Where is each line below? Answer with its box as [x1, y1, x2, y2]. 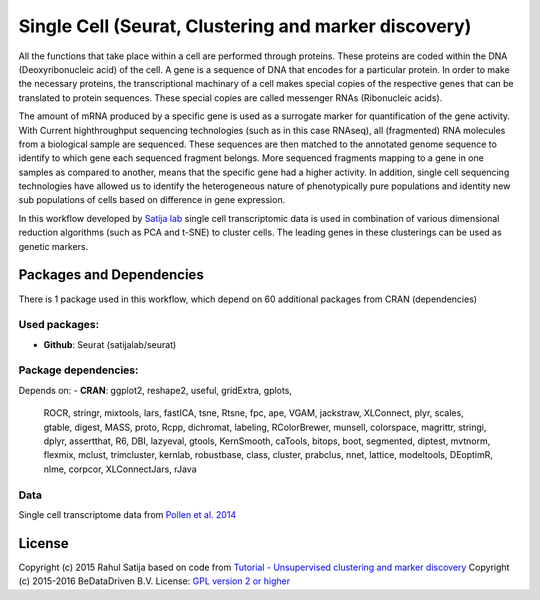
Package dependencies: [18, 363, 139, 377]
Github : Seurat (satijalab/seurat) [43, 338, 177, 350]
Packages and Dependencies [18, 266, 204, 284]
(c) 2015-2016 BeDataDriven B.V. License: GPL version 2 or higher [18, 575, 290, 587]
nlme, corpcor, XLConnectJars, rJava [43, 463, 197, 475]
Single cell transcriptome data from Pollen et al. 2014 [18, 508, 237, 520]
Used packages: [18, 318, 100, 332]
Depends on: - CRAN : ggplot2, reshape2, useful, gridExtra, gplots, [18, 384, 292, 396]
